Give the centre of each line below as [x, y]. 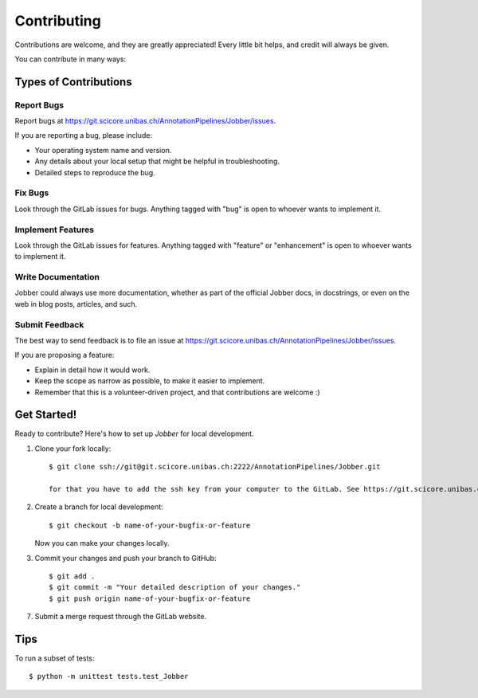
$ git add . [72, 576]
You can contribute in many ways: [71, 59]
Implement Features [55, 229]
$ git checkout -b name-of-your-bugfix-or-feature [150, 525]
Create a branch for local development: [99, 507]
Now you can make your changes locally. [102, 543]
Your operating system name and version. [103, 150]
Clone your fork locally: [73, 448]
